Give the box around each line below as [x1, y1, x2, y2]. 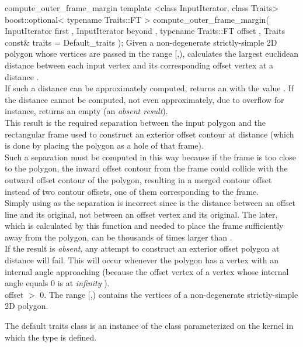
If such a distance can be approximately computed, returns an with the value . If [5, 82, 294, 94]
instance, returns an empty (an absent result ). [5, 105, 168, 117]
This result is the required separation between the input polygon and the [5, 116, 266, 128]
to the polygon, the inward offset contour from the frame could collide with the [5, 162, 288, 174]
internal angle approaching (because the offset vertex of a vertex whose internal [5, 265, 289, 277]
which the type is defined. [5, 331, 97, 343]
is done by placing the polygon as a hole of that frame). [5, 139, 204, 152]
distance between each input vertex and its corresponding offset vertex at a [5, 59, 274, 71]
